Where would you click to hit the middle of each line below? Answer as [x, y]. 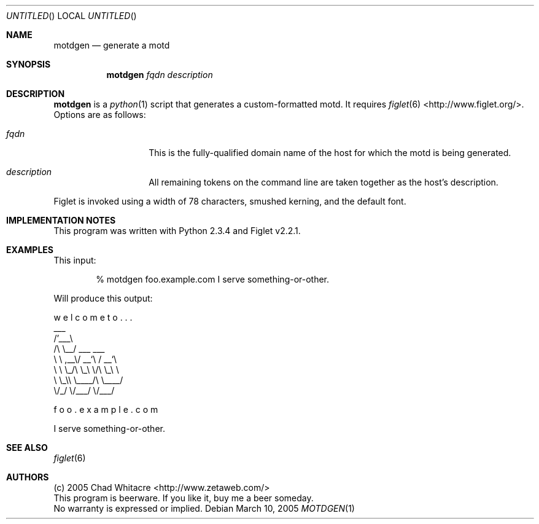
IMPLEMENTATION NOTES [61, 220]
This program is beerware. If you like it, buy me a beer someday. [184, 498]
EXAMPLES [30, 250]
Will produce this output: [103, 298]
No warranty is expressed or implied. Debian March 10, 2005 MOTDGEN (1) [204, 508]
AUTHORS [28, 477]
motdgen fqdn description [160, 75]
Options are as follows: [100, 115]
